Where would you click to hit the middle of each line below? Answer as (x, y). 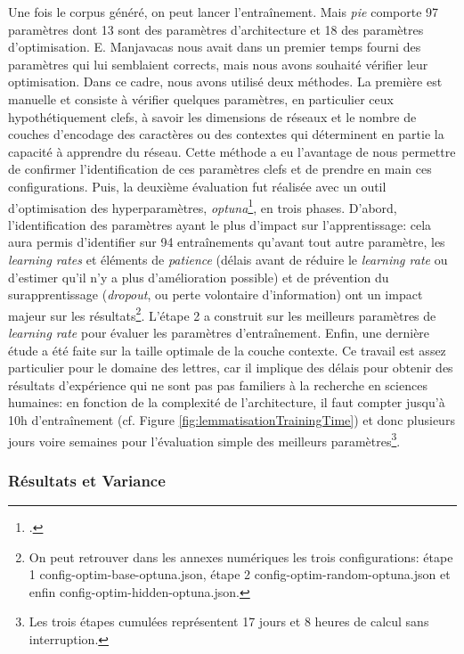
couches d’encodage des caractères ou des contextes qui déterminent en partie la (226, 134)
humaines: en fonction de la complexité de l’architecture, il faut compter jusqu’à (227, 402)
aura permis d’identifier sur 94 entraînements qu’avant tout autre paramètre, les (227, 242)
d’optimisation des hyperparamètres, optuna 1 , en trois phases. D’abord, (203, 206)
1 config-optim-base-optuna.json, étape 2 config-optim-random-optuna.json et (240, 574)
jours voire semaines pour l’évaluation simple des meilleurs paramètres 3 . (204, 439)
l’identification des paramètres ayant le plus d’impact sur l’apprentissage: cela (220, 224)
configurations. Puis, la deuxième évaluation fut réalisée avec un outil (197, 186)
